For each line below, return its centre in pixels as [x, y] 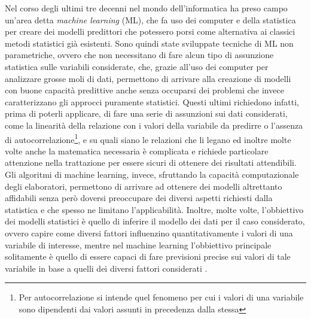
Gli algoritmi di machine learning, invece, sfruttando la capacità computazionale [152, 174]
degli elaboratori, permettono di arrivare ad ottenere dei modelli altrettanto [144, 186]
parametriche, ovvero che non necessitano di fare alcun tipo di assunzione [139, 55]
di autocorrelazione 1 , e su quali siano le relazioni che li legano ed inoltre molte [148, 138]
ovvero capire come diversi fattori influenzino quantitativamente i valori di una [149, 233]
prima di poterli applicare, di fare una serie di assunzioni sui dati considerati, [146, 113]
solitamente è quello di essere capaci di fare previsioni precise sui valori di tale [148, 256]
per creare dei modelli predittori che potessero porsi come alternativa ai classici [150, 31]
